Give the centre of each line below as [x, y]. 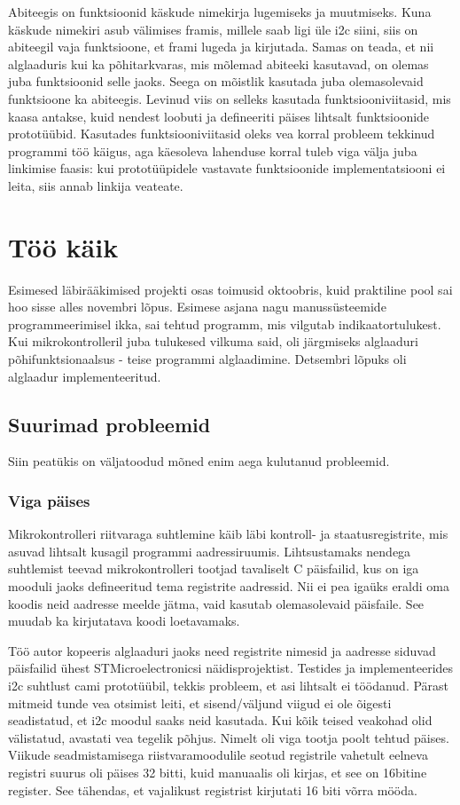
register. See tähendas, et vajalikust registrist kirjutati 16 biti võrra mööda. [213, 789]
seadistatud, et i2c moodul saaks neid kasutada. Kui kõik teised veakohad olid [220, 720]
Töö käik [63, 246]
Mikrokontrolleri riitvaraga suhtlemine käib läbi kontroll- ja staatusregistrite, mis [228, 534]
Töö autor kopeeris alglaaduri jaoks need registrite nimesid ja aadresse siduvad [222, 650]
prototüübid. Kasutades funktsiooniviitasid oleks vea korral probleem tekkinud [222, 134]
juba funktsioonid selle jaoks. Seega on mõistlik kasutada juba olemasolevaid [216, 81]
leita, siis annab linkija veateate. [96, 185]
